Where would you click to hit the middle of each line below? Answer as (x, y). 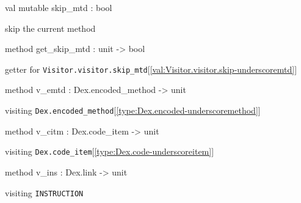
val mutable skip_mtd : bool (59, 7)
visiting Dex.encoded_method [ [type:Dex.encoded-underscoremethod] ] (133, 110)
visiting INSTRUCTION (44, 192)
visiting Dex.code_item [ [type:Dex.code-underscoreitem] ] (110, 151)
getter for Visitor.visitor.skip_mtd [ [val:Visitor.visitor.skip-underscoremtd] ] (151, 69)
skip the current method (50, 28)
